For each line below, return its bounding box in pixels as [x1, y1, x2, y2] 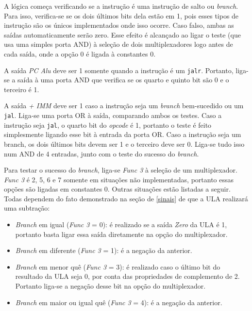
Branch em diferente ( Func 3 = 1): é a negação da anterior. [15, 245, 192, 255]
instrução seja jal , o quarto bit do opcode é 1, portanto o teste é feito [4, 119, 212, 130]
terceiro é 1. [4, 84, 39, 94]
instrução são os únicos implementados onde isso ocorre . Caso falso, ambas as [4, 20, 234, 30]
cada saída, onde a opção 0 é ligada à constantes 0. [4, 48, 156, 58]
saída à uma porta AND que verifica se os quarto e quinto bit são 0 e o [17, 75, 229, 85]
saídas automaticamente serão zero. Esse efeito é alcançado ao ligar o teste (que [4, 29, 241, 39]
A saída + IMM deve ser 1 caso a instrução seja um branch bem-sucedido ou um [4, 100, 244, 111]
